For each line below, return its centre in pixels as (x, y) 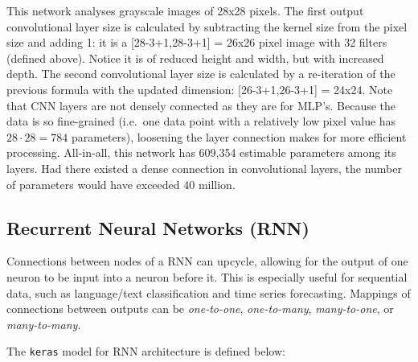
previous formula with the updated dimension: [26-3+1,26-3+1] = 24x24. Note (200, 89)
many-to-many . (44, 324)
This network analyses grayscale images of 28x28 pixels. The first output (185, 10)
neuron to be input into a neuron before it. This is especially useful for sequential (207, 276)
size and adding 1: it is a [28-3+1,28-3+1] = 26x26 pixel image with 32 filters (197, 42)
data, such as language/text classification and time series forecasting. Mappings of (209, 292)
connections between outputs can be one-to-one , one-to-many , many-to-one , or (200, 309)
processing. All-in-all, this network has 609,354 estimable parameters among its (201, 152)
